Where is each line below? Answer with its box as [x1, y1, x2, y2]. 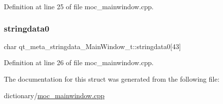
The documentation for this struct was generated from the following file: [4, 74, 220, 84]
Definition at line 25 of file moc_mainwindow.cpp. [4, 1, 154, 11]
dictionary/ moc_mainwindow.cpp [4, 90, 105, 100]
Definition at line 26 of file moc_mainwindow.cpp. [4, 57, 154, 68]
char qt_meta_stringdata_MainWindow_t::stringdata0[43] [4, 41, 181, 51]
